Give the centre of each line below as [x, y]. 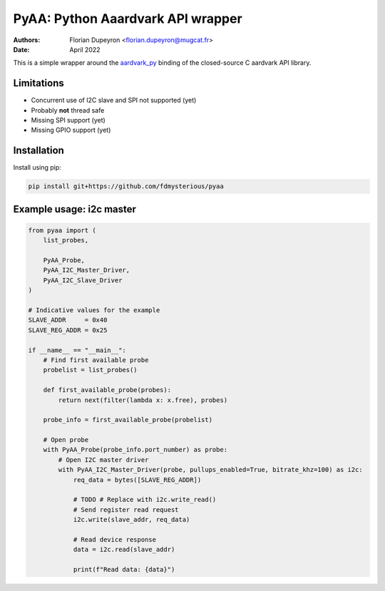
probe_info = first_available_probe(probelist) [128, 420]
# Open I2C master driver [103, 459]
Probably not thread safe [68, 110]
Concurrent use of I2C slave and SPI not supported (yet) [114, 101]
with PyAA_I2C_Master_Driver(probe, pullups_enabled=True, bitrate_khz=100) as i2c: [210, 470]
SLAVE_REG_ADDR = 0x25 [68, 330]
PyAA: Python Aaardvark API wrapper [128, 19]
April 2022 [85, 49]
